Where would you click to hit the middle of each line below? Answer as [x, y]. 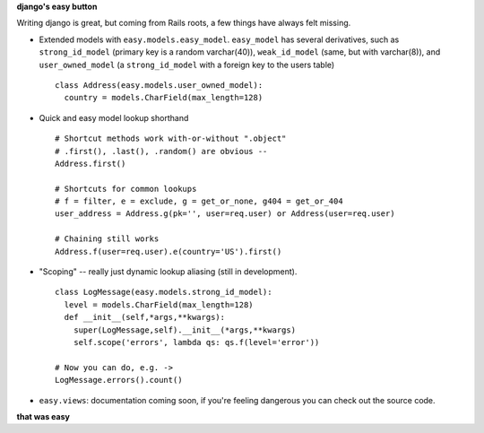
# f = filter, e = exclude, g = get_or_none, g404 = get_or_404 [199, 201]
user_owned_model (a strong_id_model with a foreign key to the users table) [187, 65]
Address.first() [91, 163]
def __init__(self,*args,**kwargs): [145, 317]
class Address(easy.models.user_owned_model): [159, 85]
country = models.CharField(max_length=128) [164, 98]
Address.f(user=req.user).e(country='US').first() [169, 251]
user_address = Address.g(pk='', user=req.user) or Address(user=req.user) [225, 214]
